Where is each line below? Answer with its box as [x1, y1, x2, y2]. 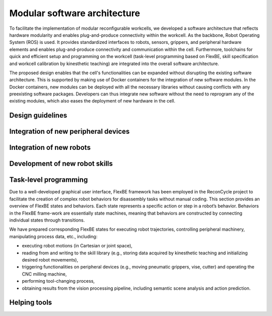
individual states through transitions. [9, 217, 85, 223]
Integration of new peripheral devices [9, 127, 130, 136]
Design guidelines [9, 111, 67, 120]
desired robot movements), [22, 256, 78, 262]
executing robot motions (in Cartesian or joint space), [22, 243, 133, 249]
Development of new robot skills [9, 160, 113, 168]
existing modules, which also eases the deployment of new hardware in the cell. [9, 98, 176, 104]
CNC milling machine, [22, 271, 67, 277]
